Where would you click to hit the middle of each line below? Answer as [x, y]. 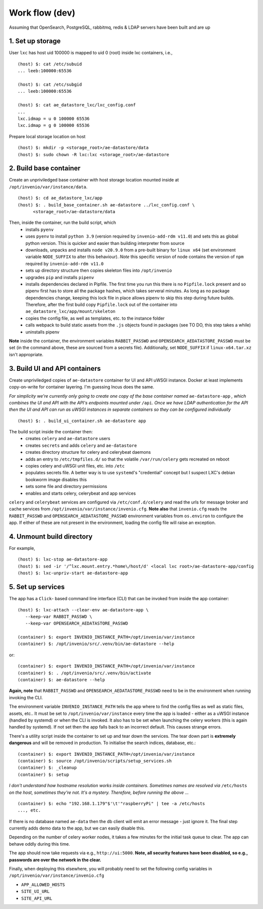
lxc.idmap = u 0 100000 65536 [54, 119]
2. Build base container [45, 168]
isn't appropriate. [26, 354]
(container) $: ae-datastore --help [61, 680]
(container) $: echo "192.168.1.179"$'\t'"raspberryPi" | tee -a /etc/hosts [112, 803]
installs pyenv [39, 229]
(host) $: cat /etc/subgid [50, 85]
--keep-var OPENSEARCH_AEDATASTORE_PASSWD [77, 624]
